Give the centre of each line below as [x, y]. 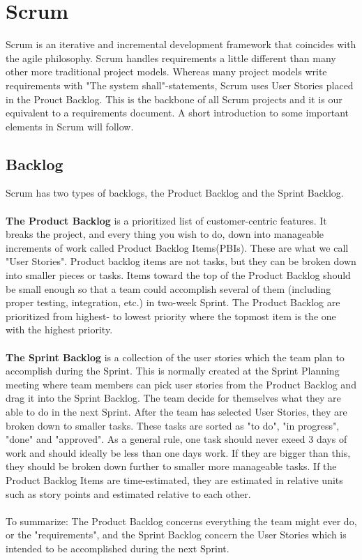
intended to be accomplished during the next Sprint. [118, 548]
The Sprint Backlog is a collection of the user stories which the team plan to [175, 357]
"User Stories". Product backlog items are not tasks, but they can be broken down [181, 261]
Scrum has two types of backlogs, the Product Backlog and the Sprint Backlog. [175, 193]
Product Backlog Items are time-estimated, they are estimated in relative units [174, 479]
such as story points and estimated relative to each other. [128, 493]
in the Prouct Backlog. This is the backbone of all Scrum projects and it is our [174, 99]
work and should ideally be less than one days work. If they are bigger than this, [178, 452]
